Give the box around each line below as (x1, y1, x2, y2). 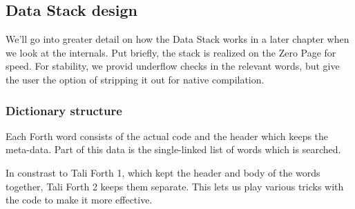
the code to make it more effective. (6, 192, 153, 207)
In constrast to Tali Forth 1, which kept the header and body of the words (6, 165, 320, 179)
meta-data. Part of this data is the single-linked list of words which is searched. (6, 142, 341, 157)
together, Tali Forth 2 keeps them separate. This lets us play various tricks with (6, 179, 344, 193)
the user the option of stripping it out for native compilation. (6, 72, 265, 86)
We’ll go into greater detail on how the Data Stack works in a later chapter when (6, 32, 349, 46)
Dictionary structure (6, 101, 122, 119)
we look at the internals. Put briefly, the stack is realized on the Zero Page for (6, 45, 336, 59)
